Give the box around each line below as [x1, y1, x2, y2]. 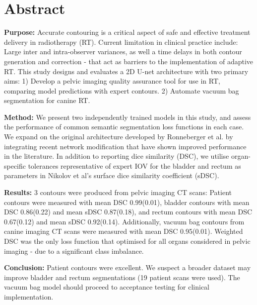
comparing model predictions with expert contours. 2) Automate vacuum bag [4, 85, 239, 96]
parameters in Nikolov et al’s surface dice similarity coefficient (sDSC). [4, 170, 219, 181]
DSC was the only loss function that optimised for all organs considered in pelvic [4, 236, 251, 246]
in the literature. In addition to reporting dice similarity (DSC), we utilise [4, 151, 229, 161]
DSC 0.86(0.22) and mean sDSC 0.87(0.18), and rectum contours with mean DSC [4, 206, 253, 217]
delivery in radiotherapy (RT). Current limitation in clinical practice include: [4, 36, 238, 47]
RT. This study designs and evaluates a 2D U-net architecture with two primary [4, 66, 249, 76]
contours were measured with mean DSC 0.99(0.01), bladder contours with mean [4, 197, 250, 207]
